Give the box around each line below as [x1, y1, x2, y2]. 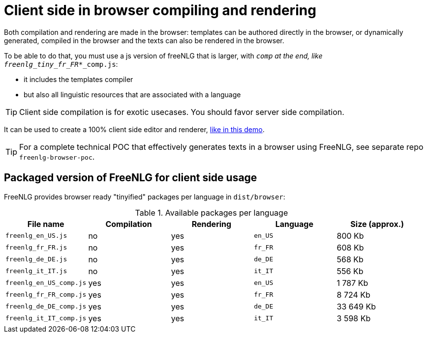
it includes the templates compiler [24, 75, 133, 84]
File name [27, 219, 64, 229]
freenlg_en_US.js [5, 232, 67, 240]
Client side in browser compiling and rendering [4, 2, 316, 19]
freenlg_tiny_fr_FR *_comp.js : [4, 59, 118, 68]
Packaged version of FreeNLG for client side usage [4, 171, 257, 184]
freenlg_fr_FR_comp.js [5, 291, 87, 299]
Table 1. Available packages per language [135, 207, 288, 218]
